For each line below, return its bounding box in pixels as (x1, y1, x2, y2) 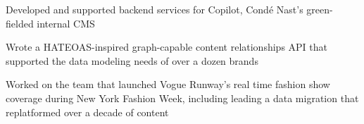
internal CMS (37, 15, 95, 30)
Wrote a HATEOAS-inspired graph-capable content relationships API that (6, 39, 327, 54)
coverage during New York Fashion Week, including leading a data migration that (6, 90, 359, 105)
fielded (6, 15, 34, 30)
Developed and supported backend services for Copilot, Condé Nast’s (6, 2, 303, 16)
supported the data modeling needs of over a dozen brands (6, 53, 258, 68)
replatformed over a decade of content (6, 104, 169, 119)
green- (306, 2, 333, 16)
